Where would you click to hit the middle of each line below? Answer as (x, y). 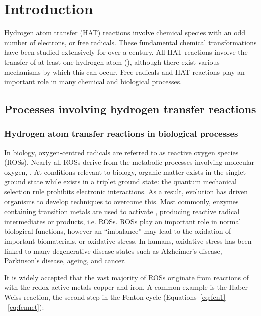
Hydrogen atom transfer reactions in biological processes (121, 133)
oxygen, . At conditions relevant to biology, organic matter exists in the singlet (125, 172)
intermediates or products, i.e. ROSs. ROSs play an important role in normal (123, 221)
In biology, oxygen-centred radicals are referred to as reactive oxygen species (121, 152)
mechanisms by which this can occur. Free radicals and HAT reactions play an (124, 72)
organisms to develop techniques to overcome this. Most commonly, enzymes (121, 201)
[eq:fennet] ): (26, 307)
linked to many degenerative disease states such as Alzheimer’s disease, (113, 250)
